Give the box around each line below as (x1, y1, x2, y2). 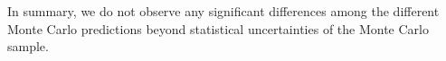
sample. (7, 37, 49, 56)
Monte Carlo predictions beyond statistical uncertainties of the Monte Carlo (7, 19, 429, 38)
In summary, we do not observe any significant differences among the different (7, 2, 440, 20)
